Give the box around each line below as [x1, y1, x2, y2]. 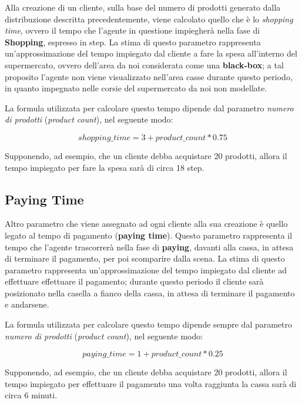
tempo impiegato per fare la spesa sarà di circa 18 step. [5, 161, 204, 173]
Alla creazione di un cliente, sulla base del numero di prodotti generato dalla [5, 1, 281, 13]
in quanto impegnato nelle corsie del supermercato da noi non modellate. [5, 82, 267, 94]
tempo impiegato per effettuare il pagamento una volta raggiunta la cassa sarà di [5, 377, 297, 389]
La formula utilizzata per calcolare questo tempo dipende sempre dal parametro [5, 318, 293, 331]
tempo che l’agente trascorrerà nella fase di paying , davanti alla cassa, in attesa [5, 240, 294, 253]
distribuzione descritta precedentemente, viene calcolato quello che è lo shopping [5, 12, 293, 25]
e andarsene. [5, 298, 49, 310]
